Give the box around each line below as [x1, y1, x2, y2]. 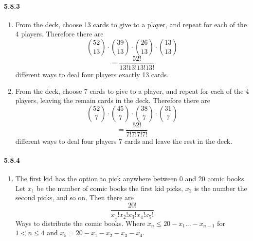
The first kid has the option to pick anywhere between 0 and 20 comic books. [15, 173, 246, 184]
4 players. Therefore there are [15, 29, 104, 39]
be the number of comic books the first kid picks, [36, 183, 183, 193]
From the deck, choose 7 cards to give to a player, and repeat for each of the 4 [15, 86, 249, 96]
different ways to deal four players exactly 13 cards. [15, 69, 169, 80]
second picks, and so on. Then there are [15, 192, 134, 203]
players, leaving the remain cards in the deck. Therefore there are [15, 95, 210, 105]
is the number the [194, 183, 247, 193]
